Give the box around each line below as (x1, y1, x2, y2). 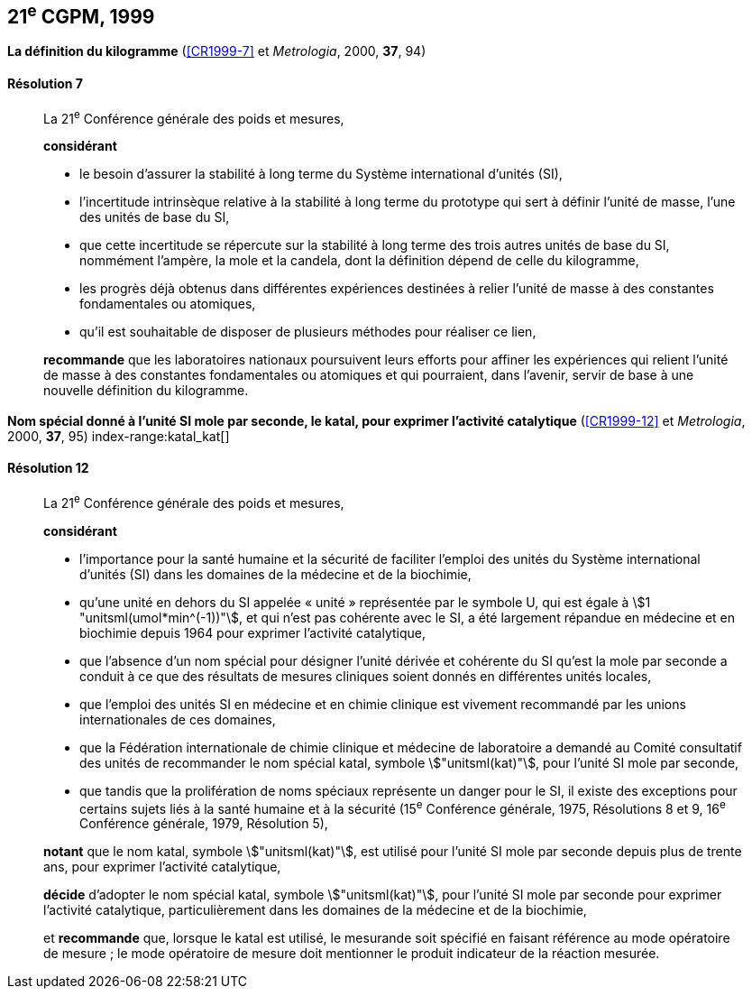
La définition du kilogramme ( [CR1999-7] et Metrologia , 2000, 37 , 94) (7, 43, 426, 60)
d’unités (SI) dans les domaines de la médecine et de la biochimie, (79, 566, 472, 582)
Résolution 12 (7, 460, 89, 476)
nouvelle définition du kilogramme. (43, 383, 249, 399)
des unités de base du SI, (79, 209, 230, 226)
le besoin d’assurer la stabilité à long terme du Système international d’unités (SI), (79, 166, 563, 182)
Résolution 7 (7, 76, 83, 92)
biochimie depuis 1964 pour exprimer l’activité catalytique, (79, 624, 426, 641)
